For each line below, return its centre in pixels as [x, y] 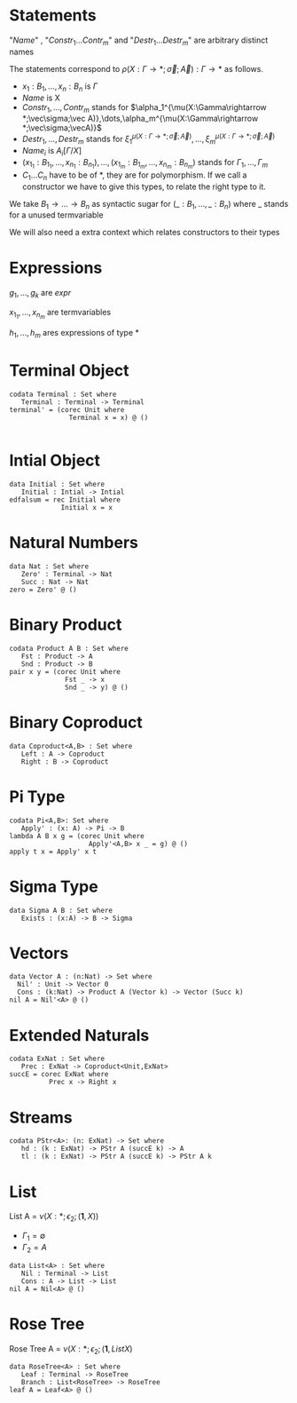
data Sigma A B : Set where [61, 910]
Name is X [41, 98]
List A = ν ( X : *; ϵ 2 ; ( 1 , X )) [54, 1217]
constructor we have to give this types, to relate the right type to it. [144, 186]
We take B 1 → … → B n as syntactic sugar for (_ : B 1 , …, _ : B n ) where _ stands [149, 205]
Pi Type [37, 797]
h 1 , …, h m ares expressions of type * [74, 334]
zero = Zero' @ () [43, 590]
